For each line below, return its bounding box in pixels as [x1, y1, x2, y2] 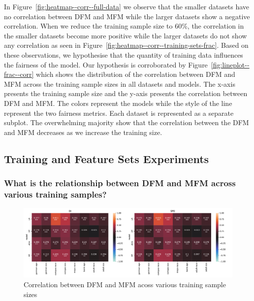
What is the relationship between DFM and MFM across [4, 177, 236, 189]
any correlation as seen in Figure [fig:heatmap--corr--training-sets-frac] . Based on [4, 40, 249, 50]
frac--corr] [4, 69, 34, 79]
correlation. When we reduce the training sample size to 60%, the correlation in [4, 21, 244, 31]
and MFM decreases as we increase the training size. [4, 127, 162, 137]
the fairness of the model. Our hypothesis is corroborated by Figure [4, 59, 208, 69]
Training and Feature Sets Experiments [4, 151, 209, 166]
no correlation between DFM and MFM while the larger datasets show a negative [4, 11, 250, 21]
